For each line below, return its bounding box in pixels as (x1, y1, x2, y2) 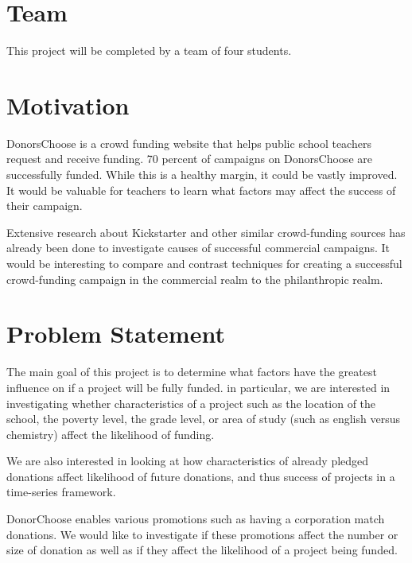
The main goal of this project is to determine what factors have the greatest (6, 363, 377, 380)
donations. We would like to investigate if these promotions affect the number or (6, 526, 398, 542)
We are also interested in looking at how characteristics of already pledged (6, 452, 369, 469)
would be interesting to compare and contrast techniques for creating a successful (6, 255, 402, 271)
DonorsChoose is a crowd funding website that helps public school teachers (6, 134, 371, 151)
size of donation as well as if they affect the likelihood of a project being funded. (6, 542, 398, 558)
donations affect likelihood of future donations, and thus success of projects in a (6, 468, 395, 484)
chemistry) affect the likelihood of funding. (6, 425, 215, 442)
